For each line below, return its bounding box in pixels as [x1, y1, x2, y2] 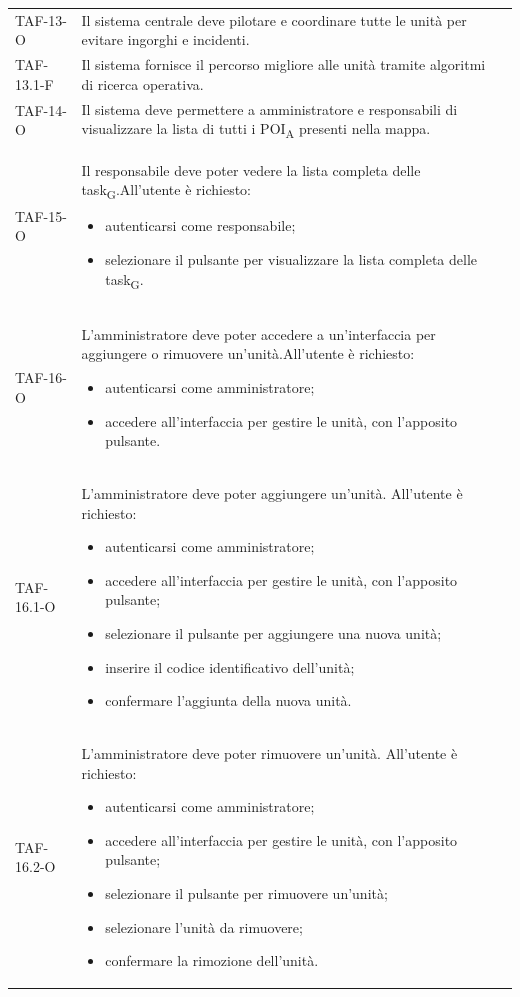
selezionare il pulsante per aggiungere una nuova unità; [105, 623, 442, 644]
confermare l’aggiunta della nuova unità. [105, 690, 352, 711]
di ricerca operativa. [81, 73, 204, 94]
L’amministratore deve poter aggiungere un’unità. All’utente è [81, 483, 463, 504]
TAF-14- [15, 99, 67, 120]
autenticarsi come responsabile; [105, 215, 296, 236]
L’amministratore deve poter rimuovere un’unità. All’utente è [81, 743, 458, 764]
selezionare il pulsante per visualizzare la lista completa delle [105, 248, 478, 269]
